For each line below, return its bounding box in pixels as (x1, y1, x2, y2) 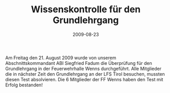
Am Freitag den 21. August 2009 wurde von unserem (5, 55, 116, 61)
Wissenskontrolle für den (31, 4, 141, 15)
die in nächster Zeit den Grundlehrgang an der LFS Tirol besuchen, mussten (5, 71, 165, 77)
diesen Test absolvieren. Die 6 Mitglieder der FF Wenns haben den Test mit (5, 76, 163, 82)
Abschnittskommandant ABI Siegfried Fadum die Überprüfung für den (5, 60, 152, 66)
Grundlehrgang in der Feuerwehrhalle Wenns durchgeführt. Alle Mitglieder (5, 65, 162, 72)
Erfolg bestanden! (5, 82, 43, 88)
